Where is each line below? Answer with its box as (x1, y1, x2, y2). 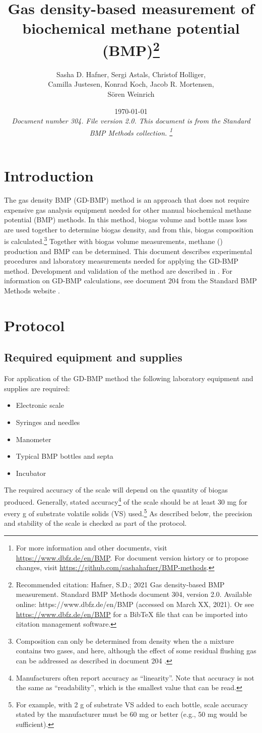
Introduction (4, 165, 94, 186)
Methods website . (4, 285, 60, 295)
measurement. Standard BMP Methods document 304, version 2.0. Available (16, 589, 252, 599)
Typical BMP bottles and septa (16, 451, 113, 461)
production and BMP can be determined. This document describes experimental (4, 246, 252, 256)
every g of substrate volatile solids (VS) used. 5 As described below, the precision (4, 507, 252, 518)
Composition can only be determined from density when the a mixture (16, 635, 234, 646)
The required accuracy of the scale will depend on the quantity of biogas (4, 484, 228, 495)
